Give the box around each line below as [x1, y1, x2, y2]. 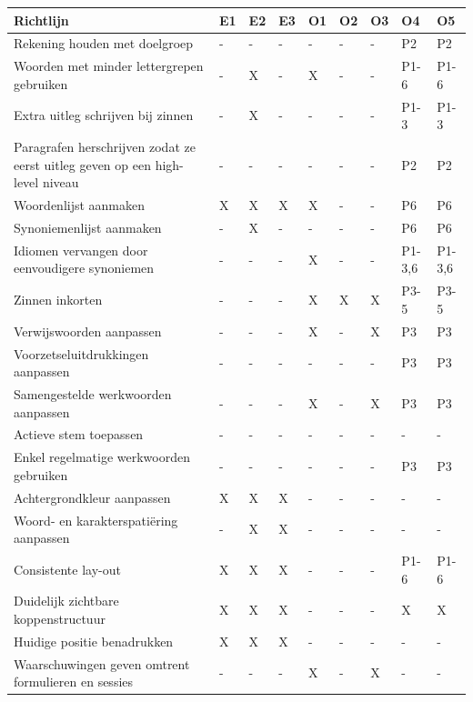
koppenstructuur [14, 608, 106, 627]
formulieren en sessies [14, 672, 134, 691]
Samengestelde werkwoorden [14, 384, 172, 403]
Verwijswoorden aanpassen [14, 321, 162, 340]
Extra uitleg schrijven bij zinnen [14, 105, 194, 125]
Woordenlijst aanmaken [14, 196, 146, 215]
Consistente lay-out [14, 559, 121, 578]
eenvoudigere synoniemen [14, 258, 155, 277]
